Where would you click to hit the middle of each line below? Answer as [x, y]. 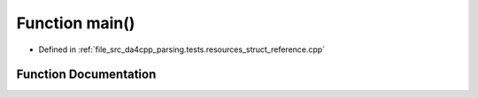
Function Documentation [86, 75]
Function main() [76, 23]
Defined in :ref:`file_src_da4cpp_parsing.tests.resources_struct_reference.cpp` [182, 49]
